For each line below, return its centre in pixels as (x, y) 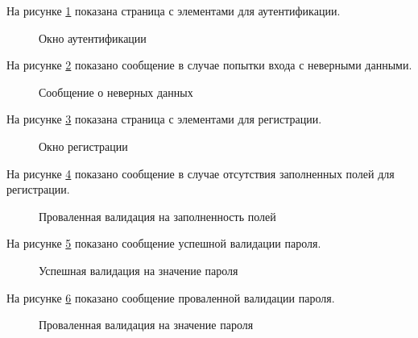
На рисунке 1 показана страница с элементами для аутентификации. (174, 10)
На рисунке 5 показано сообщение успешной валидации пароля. (164, 243)
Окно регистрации (83, 146)
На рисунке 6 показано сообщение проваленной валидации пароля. (171, 297)
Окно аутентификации (93, 38)
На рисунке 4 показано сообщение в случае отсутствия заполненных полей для (201, 173)
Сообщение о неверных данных (116, 92)
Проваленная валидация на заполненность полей (157, 216)
